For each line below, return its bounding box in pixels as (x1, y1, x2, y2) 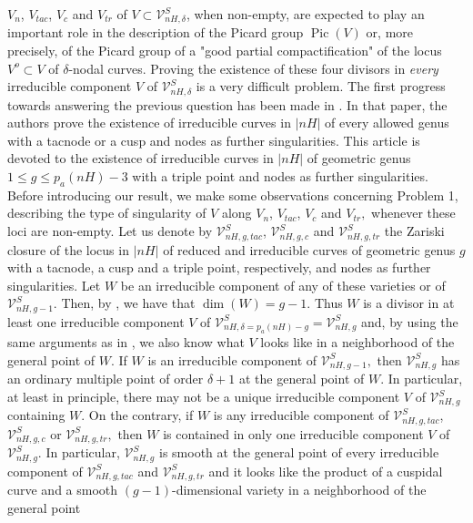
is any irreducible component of (213, 405, 389, 425)
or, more (366, 23, 414, 42)
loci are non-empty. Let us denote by (7, 221, 213, 241)
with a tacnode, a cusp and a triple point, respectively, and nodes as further (7, 258, 431, 277)
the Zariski (384, 221, 445, 241)
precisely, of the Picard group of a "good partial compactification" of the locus (7, 41, 442, 60)
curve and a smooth (7, 480, 118, 499)
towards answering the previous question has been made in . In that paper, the (7, 95, 448, 114)
